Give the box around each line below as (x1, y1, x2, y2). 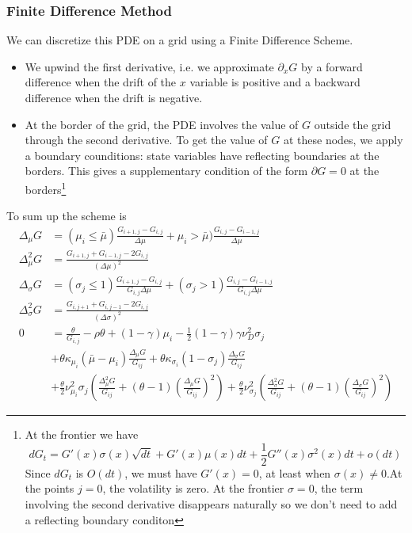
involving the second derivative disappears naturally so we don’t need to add (25, 495, 398, 512)
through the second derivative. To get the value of (25, 131, 268, 148)
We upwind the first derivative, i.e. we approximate (25, 58, 274, 74)
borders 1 (25, 178, 67, 197)
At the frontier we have (25, 426, 139, 443)
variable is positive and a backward (189, 74, 360, 90)
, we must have (124, 464, 197, 481)
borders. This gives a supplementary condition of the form (25, 162, 308, 179)
